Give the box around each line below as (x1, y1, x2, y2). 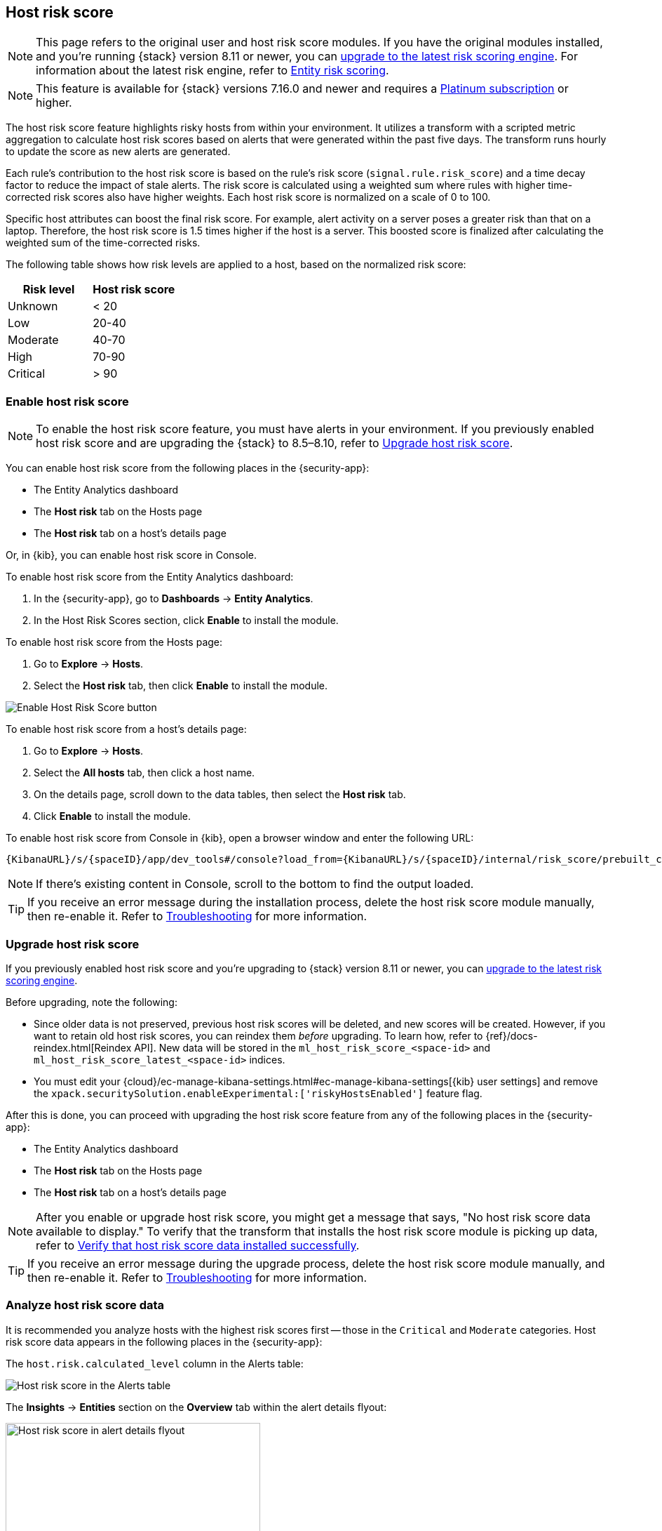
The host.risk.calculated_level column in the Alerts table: (6, 1357, 304, 1370)
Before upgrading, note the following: (6, 995, 177, 1008)
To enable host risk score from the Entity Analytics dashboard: (6, 571, 294, 583)
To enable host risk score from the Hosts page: (6, 636, 223, 649)
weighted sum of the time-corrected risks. (6, 237, 201, 249)
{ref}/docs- (485, 1029, 538, 1042)
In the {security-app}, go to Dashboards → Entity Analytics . (34, 592, 313, 605)
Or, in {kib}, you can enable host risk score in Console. (6, 549, 257, 562)
